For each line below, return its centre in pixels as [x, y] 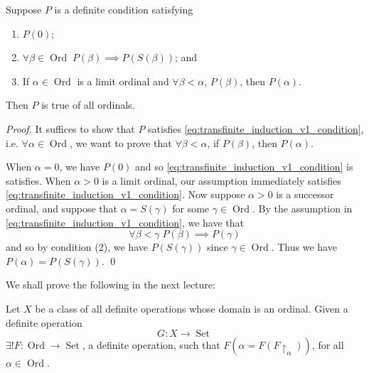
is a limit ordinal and [123, 81]
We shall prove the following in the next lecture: [111, 285]
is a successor [305, 194]
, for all [328, 345]
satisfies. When [38, 180]
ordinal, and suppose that [61, 208]
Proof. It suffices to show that [70, 128]
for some [191, 208]
